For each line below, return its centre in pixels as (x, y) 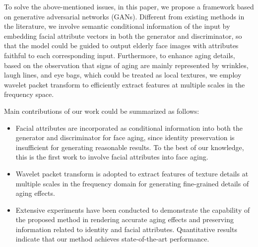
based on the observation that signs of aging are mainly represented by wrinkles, (126, 65)
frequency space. (29, 94)
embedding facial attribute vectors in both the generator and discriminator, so (123, 36)
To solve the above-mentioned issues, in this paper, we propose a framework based (129, 6)
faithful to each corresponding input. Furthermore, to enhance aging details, (120, 55)
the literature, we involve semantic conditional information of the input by (117, 26)
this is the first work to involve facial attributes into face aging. (112, 157)
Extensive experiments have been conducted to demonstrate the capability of (133, 209)
